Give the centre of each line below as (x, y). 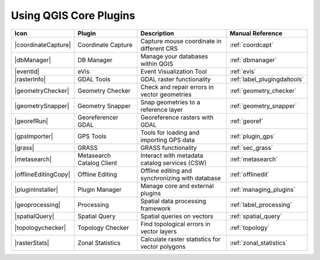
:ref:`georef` (247, 121)
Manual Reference (256, 33)
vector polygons (163, 246)
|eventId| (27, 71)
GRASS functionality (169, 147)
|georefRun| (31, 121)
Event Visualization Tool (174, 71)
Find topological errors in (175, 224)
